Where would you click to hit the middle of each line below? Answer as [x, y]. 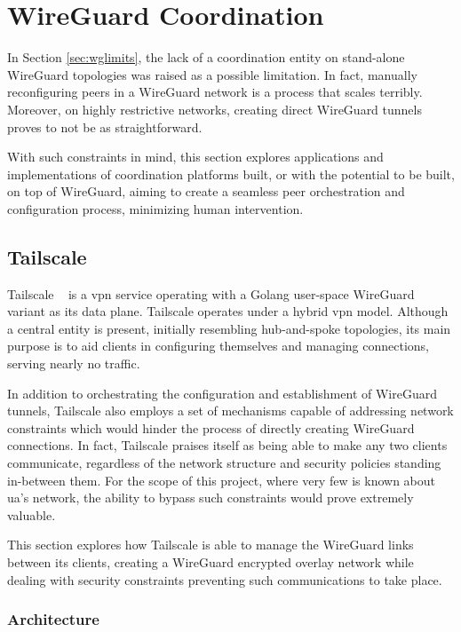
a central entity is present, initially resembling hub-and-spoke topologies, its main [229, 328]
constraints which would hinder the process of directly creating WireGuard [211, 427]
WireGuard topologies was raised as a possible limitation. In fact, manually [212, 74]
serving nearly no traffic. [74, 363]
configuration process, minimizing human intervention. [155, 208]
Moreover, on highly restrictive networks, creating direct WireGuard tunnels [215, 109]
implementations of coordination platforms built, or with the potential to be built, [231, 174]
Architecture [53, 619]
